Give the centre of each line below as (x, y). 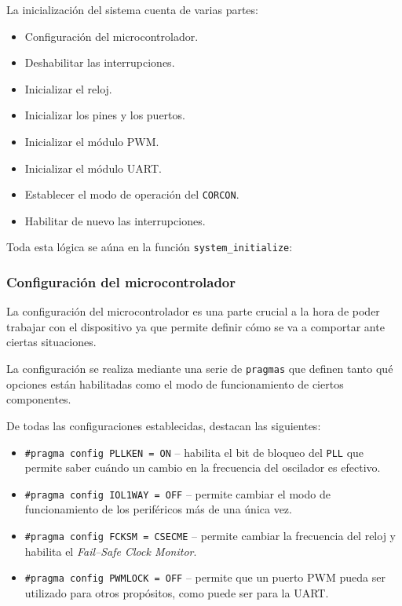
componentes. (39, 399)
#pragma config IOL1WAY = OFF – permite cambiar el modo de (177, 493)
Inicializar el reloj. (68, 88)
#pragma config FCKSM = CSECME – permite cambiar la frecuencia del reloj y (210, 535)
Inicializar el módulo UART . (93, 168)
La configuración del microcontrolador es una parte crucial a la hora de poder (193, 311)
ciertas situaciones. (51, 342)
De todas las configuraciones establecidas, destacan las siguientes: (164, 425)
